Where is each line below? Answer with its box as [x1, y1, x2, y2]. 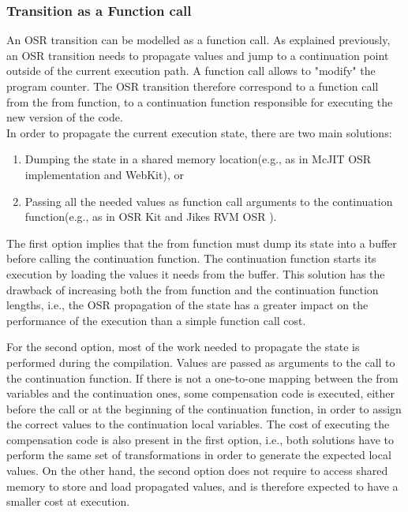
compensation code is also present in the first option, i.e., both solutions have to [6, 431, 395, 447]
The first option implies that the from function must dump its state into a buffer [6, 234, 397, 251]
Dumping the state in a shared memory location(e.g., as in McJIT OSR [24, 151, 372, 167]
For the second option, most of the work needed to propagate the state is [6, 338, 360, 355]
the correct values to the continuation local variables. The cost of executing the [6, 416, 390, 432]
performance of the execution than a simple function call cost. [6, 312, 306, 328]
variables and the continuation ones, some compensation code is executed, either [6, 385, 395, 402]
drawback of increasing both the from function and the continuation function [6, 281, 379, 297]
